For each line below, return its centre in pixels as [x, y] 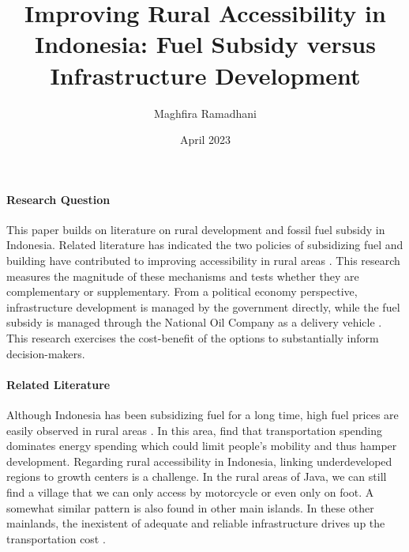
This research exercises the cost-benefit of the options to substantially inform [193, 338]
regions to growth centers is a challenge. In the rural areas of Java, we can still [197, 476]
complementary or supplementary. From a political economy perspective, [182, 291]
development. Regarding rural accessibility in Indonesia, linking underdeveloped [199, 461]
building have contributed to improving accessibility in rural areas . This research [203, 261]
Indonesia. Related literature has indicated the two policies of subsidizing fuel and [205, 245]
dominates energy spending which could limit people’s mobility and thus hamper [202, 446]
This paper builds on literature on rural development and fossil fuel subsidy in [196, 229]
